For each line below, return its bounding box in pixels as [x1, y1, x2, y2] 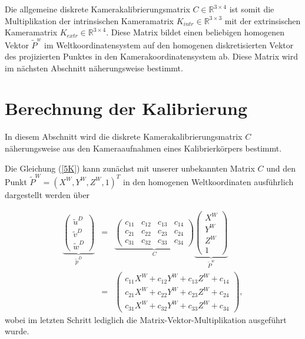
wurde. [5, 325, 29, 337]
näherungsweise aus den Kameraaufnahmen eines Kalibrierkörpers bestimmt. [5, 142, 282, 154]
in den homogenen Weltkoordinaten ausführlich [123, 175, 294, 187]
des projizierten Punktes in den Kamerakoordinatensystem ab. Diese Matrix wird [5, 50, 299, 62]
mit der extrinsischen [224, 14, 301, 27]
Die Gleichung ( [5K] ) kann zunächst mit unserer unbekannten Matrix [5, 162, 255, 174]
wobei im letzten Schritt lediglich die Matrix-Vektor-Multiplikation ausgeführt [5, 313, 287, 325]
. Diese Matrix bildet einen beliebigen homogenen [106, 26, 285, 38]
